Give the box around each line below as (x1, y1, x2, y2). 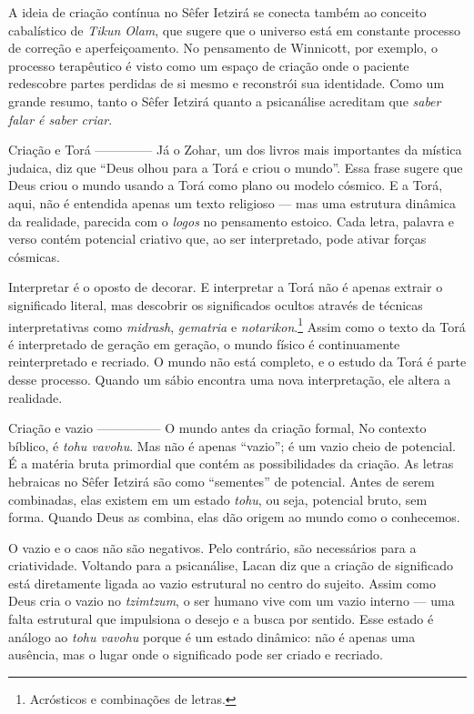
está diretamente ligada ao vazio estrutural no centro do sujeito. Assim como (8, 573, 436, 592)
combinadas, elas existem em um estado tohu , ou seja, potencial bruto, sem (8, 489, 428, 508)
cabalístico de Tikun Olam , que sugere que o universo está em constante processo (8, 20, 461, 39)
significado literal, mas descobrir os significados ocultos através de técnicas (8, 295, 423, 314)
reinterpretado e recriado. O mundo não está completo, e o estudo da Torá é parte (8, 352, 467, 371)
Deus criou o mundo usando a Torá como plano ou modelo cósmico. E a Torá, (8, 176, 443, 195)
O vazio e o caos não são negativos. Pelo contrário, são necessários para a (8, 538, 417, 557)
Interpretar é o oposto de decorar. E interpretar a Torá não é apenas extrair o (8, 277, 443, 297)
